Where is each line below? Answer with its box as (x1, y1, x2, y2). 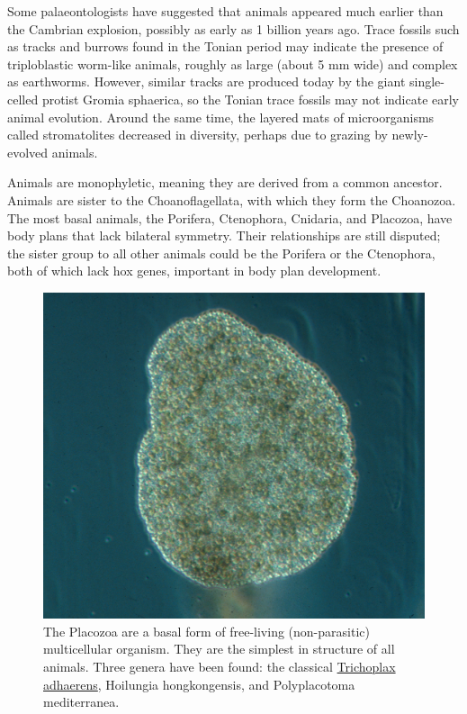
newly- (391, 125, 428, 144)
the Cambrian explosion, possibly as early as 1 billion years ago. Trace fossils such (7, 19, 460, 38)
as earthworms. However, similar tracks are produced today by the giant (7, 72, 406, 91)
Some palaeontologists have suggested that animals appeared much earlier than (7, 2, 444, 20)
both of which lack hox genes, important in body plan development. (7, 261, 382, 280)
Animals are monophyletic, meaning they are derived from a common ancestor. (7, 173, 443, 192)
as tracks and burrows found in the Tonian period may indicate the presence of (7, 37, 444, 56)
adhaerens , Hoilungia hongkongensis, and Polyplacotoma (43, 674, 355, 693)
